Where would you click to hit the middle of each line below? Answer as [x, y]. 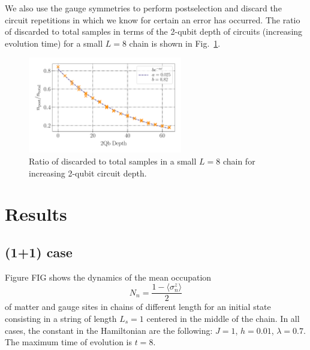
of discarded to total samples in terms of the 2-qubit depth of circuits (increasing [154, 31]
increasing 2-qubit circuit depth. [88, 173]
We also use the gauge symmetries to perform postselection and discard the [143, 8]
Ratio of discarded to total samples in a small [113, 161]
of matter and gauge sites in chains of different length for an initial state [138, 307]
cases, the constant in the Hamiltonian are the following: [109, 330]
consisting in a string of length [61, 318]
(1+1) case [39, 252]
